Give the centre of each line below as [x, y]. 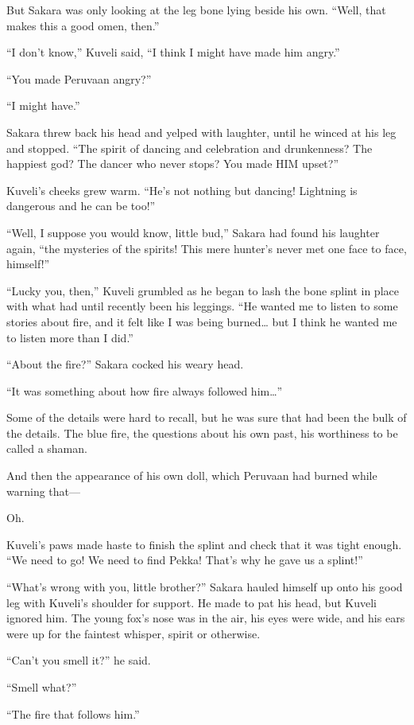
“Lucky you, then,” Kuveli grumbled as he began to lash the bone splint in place [203, 290]
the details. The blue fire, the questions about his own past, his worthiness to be [202, 433]
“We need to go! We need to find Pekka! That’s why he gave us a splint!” [185, 560]
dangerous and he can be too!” [81, 206]
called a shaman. [47, 448]
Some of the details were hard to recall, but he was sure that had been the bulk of [207, 417]
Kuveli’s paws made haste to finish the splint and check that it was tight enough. [204, 544]
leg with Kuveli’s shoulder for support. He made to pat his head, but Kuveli [192, 602]
